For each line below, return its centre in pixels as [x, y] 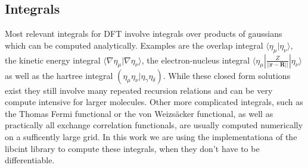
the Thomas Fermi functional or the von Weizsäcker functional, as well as [139, 113]
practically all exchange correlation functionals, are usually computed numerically [154, 125]
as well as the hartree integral [59, 75]
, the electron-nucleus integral [196, 60]
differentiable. [30, 160]
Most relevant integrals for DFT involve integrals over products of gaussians [144, 34]
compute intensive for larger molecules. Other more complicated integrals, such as [154, 102]
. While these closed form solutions [227, 75]
